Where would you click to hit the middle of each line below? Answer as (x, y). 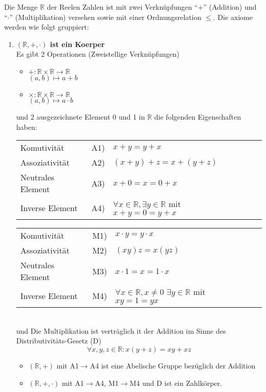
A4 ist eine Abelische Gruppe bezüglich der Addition (173, 365)
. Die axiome (233, 17)
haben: (27, 126)
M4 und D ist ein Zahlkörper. (176, 383)
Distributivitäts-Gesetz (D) (59, 341)
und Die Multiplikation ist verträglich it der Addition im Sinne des (121, 330)
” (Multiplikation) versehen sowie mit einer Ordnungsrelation (105, 17)
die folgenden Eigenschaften (198, 116)
